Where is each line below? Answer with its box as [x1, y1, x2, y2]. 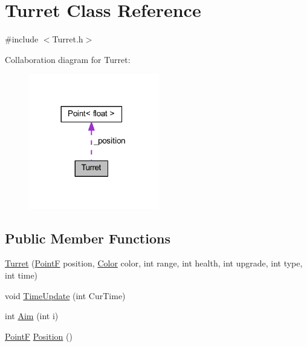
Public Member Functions [5, 228, 170, 247]
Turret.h [52, 33, 83, 45]
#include [5, 33, 39, 45]
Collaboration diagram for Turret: [5, 53, 131, 65]
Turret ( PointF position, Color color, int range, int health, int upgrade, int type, [5, 257, 303, 269]
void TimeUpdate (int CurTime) [5, 289, 126, 302]
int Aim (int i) [5, 309, 59, 322]
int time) [5, 269, 38, 282]
